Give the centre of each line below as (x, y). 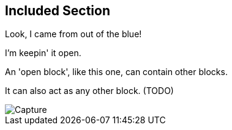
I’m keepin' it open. (43, 53)
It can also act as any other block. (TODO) (89, 91)
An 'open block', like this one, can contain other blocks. (116, 72)
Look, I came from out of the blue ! (73, 34)
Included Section (58, 11)
